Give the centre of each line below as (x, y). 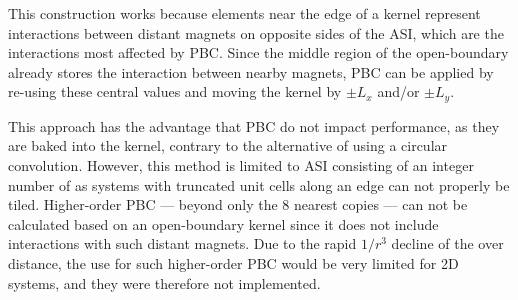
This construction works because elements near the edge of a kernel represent (244, 13)
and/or (398, 91)
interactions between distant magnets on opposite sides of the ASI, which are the (256, 32)
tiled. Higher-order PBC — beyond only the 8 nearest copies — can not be (238, 204)
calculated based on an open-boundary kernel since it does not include (223, 223)
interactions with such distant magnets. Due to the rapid (182, 243)
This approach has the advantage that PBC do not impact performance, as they (254, 125)
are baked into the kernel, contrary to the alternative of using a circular (228, 145)
